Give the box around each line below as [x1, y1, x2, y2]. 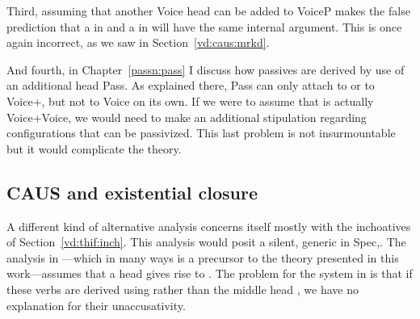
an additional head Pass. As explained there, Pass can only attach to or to [6, 77, 375, 94]
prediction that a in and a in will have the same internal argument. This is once [6, 18, 402, 35]
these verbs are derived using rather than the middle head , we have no [6, 280, 359, 297]
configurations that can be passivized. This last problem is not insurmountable [6, 124, 396, 141]
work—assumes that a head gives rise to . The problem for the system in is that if [6, 265, 413, 282]
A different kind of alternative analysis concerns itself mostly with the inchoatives [6, 217, 411, 234]
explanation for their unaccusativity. [6, 296, 186, 313]
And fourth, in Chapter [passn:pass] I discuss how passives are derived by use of [6, 61, 405, 78]
